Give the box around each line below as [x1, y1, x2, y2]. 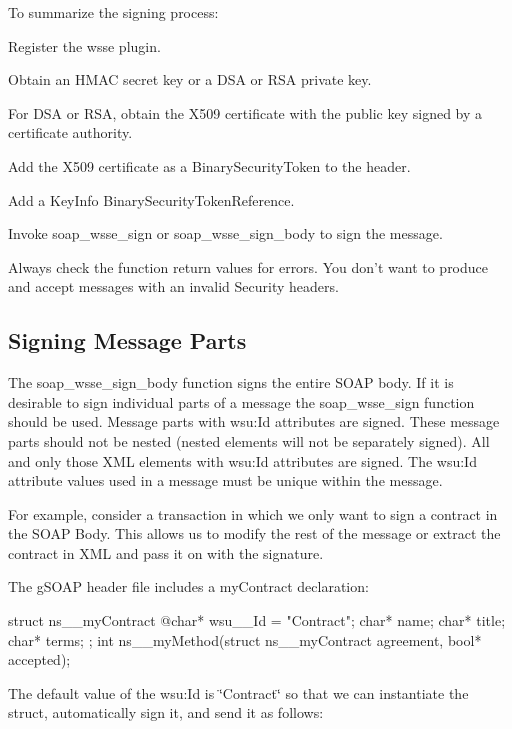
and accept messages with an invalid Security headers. [8, 276, 339, 297]
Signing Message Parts [8, 325, 247, 356]
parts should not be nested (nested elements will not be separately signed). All [8, 430, 490, 451]
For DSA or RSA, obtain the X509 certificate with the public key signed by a [8, 102, 483, 123]
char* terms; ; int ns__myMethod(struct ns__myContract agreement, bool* [8, 629, 482, 650]
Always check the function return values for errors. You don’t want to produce [8, 256, 489, 277]
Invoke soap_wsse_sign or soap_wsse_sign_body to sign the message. [8, 223, 443, 244]
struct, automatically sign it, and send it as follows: [8, 702, 324, 723]
